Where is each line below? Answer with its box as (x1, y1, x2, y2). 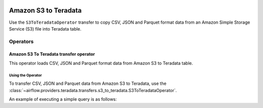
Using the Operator (9, 73, 42, 77)
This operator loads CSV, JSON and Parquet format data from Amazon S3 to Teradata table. (9, 60, 193, 66)
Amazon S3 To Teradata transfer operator (9, 51, 95, 57)
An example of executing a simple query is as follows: (9, 96, 117, 102)
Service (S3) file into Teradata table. (9, 26, 82, 31)
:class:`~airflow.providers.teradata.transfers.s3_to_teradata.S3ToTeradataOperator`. (9, 87, 177, 93)
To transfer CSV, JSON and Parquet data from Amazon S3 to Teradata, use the (9, 80, 167, 87)
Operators (9, 38, 34, 45)
